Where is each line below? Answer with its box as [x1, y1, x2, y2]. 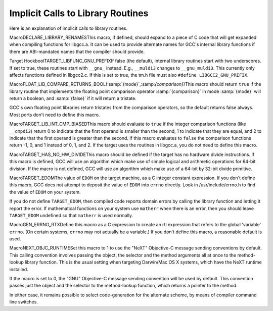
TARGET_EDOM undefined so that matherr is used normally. [9, 212, 133, 218]
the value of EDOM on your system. [9, 189, 81, 195]
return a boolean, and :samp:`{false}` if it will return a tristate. [9, 95, 136, 101]
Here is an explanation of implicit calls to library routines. [9, 25, 128, 31]
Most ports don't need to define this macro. [9, 112, 100, 118]
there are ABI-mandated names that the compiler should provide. [9, 48, 145, 55]
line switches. [9, 299, 38, 305]
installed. [9, 266, 29, 272]
